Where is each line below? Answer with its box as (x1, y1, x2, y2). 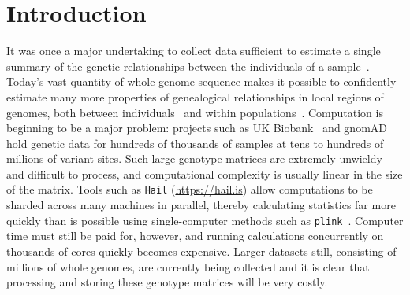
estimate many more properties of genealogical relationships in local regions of (6, 88, 384, 105)
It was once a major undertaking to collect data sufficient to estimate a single (6, 42, 381, 59)
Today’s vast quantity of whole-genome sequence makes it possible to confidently (6, 73, 397, 90)
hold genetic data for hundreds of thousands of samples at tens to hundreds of (6, 135, 384, 151)
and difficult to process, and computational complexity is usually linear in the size (6, 165, 403, 182)
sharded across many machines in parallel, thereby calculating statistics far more (6, 197, 396, 213)
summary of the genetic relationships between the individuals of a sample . (6, 57, 370, 74)
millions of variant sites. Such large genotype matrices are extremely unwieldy (6, 150, 382, 167)
